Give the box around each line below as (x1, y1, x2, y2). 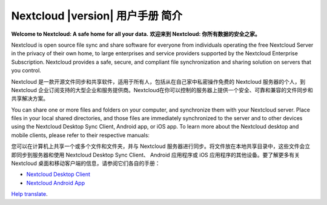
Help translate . (11, 190, 48, 198)
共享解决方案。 (11, 95, 48, 102)
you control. (11, 67, 42, 74)
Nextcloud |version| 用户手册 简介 (11, 9, 183, 22)
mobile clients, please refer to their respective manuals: (11, 131, 150, 139)
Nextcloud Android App (26, 179, 85, 186)
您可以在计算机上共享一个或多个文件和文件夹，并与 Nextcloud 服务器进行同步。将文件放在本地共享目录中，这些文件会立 (11, 143, 311, 150)
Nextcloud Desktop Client (26, 170, 91, 178)
